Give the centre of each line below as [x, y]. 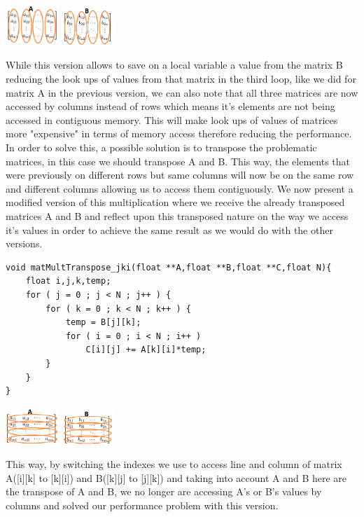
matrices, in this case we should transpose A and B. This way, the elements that [178, 161]
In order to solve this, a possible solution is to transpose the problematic [161, 147]
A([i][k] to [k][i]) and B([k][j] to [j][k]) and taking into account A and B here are [176, 477]
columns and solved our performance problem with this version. [142, 505]
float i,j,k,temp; [68, 281]
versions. [24, 243]
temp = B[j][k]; [103, 323]
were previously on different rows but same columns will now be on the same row [180, 175]
